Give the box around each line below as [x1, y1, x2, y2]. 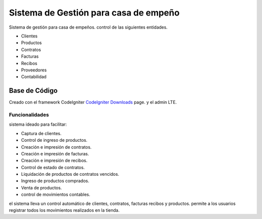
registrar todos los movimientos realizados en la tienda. [9, 207, 120, 213]
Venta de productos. [21, 185, 62, 190]
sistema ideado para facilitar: [9, 121, 67, 127]
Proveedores [21, 67, 47, 73]
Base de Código [9, 86, 58, 95]
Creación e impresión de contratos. [21, 144, 92, 150]
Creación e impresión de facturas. [21, 151, 89, 156]
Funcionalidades [9, 111, 49, 118]
